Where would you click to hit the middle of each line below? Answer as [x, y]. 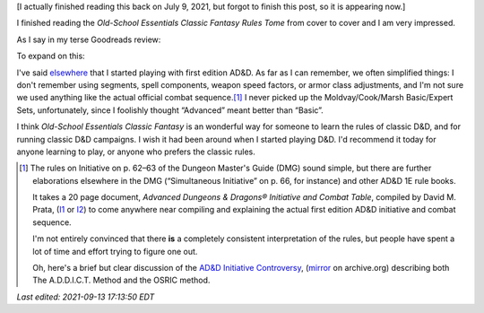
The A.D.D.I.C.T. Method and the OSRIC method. [121, 280]
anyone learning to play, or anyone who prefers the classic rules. [136, 152]
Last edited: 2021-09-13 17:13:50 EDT [86, 297]
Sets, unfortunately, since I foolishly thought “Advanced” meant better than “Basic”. [170, 110]
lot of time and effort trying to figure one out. [115, 251]
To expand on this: [51, 56]
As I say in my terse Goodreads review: [89, 39]
